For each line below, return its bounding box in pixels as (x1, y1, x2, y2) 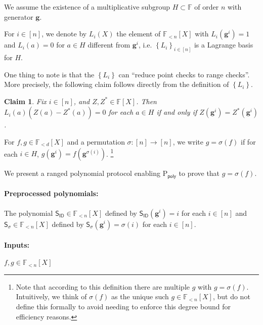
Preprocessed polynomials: (4, 188, 99, 199)
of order (194, 2, 219, 12)
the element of (116, 28, 161, 39)
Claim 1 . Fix (4, 96, 47, 106)
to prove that (179, 168, 220, 178)
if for (241, 136, 256, 147)
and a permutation (67, 136, 125, 147)
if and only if (156, 107, 197, 117)
